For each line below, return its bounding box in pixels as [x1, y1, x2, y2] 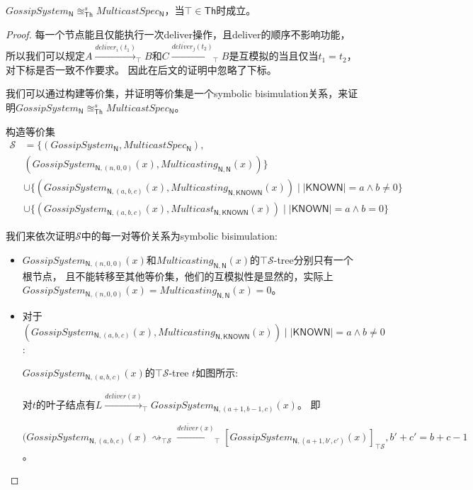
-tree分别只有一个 [273, 252, 353, 267]
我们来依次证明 [6, 228, 75, 243]
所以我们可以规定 [6, 48, 85, 63]
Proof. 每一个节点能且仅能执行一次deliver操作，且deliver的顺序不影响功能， [6, 26, 351, 41]
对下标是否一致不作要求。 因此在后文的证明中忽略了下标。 [6, 62, 277, 77]
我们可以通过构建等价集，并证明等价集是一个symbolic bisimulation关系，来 [6, 86, 348, 101]
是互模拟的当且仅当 [229, 48, 319, 63]
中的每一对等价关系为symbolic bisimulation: [81, 228, 278, 243]
